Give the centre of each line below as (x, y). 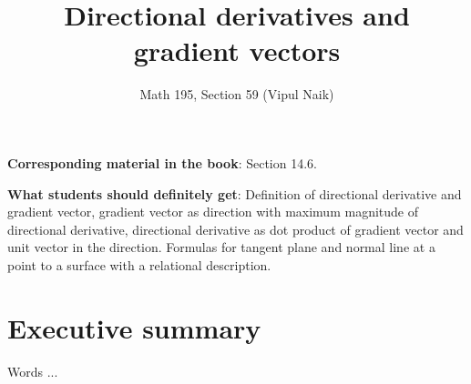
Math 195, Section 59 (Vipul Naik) (237, 94)
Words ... (33, 371)
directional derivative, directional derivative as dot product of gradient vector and (235, 229)
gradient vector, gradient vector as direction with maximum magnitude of (213, 212)
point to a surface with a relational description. (139, 264)
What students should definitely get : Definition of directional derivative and (235, 193)
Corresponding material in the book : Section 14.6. (162, 162)
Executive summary (134, 327)
